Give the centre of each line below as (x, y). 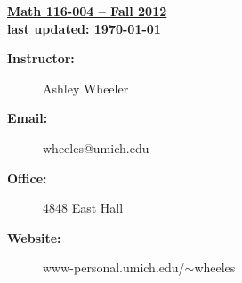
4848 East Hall (83, 208)
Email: (28, 118)
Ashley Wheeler (86, 88)
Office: (27, 178)
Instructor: (41, 58)
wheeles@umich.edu (96, 147)
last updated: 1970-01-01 (84, 28)
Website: (34, 237)
